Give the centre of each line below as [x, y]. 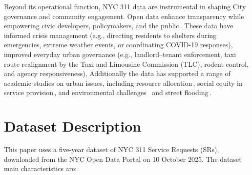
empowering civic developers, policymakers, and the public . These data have [119, 26]
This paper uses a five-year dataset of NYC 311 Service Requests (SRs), [112, 149]
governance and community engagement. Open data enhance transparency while [124, 16]
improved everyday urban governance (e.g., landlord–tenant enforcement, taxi [120, 54]
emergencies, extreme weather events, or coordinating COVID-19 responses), [118, 45]
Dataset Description [73, 126]
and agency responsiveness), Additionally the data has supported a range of [117, 73]
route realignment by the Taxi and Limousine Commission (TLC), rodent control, [126, 64]
